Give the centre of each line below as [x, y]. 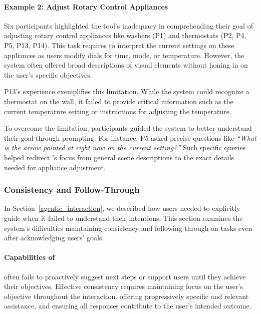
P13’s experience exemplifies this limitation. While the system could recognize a [127, 91]
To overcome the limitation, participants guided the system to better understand [128, 128]
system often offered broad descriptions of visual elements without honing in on [126, 65]
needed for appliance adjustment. [55, 167]
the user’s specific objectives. [48, 74]
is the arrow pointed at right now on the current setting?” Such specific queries [125, 147]
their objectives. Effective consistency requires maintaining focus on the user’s [123, 286]
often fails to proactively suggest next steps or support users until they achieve [125, 276]
